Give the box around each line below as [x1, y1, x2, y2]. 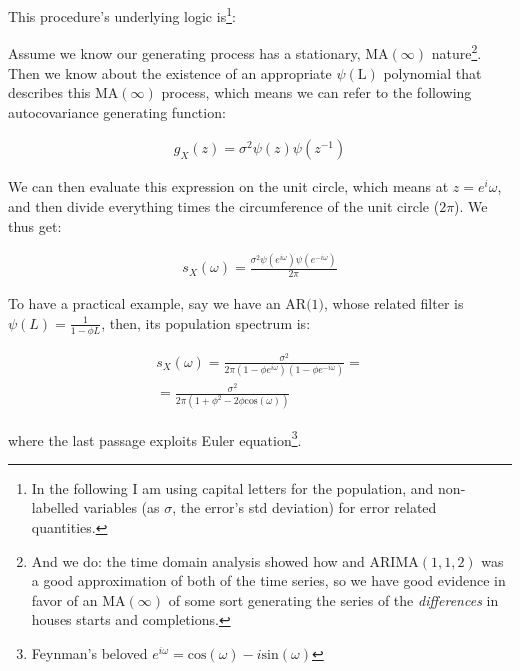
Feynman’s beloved [31, 642, 148, 663]
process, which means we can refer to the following [161, 82, 472, 103]
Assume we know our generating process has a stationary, [8, 42, 361, 63]
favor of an [31, 589, 98, 610]
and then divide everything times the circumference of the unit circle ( [8, 195, 440, 216]
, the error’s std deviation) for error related [172, 497, 437, 518]
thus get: [8, 215, 62, 236]
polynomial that [383, 62, 482, 83]
